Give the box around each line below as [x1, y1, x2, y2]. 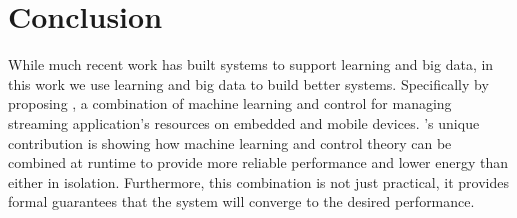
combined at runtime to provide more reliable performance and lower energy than [8, 152, 509, 173]
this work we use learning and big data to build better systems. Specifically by [8, 73, 489, 94]
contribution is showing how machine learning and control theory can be [8, 132, 452, 153]
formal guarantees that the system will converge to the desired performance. [8, 191, 475, 212]
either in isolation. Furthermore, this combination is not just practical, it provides [8, 171, 509, 192]
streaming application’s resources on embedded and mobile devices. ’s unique [8, 112, 480, 133]
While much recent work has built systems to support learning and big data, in [8, 54, 494, 75]
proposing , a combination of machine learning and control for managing [8, 93, 452, 114]
